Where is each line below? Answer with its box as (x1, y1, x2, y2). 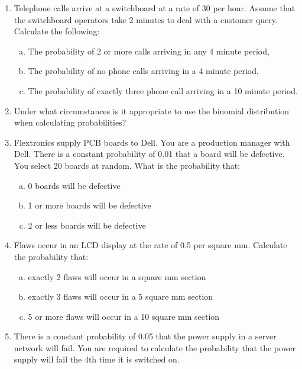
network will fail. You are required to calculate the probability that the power (14, 341, 296, 354)
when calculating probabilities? (14, 116, 126, 129)
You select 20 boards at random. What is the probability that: (14, 159, 241, 171)
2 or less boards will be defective (28, 219, 146, 231)
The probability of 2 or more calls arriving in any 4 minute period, (28, 44, 269, 57)
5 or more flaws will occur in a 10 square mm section (28, 310, 220, 322)
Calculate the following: (14, 25, 100, 37)
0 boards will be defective (28, 179, 121, 191)
